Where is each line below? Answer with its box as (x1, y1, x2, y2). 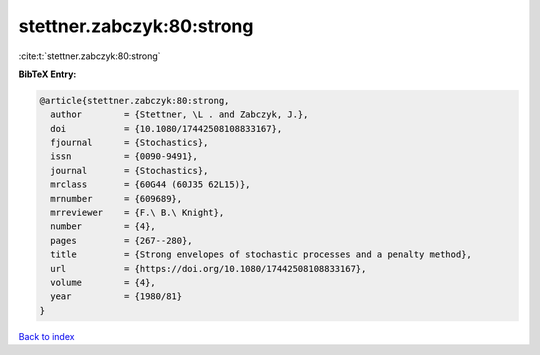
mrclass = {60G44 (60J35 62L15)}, (50, 179, 251, 190)
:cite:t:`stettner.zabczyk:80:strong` (18, 50, 161, 62)
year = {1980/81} (50, 291, 183, 302)
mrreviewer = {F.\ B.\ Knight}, (50, 207, 225, 219)
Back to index (18, 330, 75, 342)
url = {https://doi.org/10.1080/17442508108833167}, (50, 263, 367, 274)
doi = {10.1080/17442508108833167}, (50, 123, 283, 134)
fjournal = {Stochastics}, (50, 137, 209, 149)
